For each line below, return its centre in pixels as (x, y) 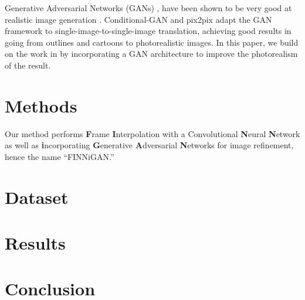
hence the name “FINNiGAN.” (60, 156)
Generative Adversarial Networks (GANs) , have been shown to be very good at (148, 8)
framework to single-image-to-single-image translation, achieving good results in (148, 31)
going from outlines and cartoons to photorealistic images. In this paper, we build (152, 42)
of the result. (28, 65)
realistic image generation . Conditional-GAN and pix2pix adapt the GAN (138, 19)
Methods (41, 105)
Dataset (37, 197)
